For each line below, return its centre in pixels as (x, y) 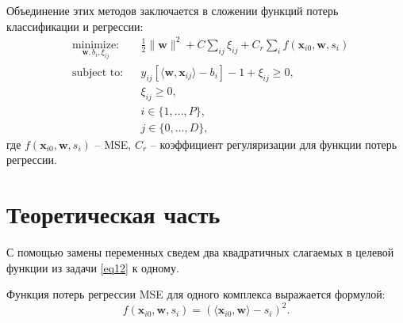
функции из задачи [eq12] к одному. (93, 267)
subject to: (98, 72)
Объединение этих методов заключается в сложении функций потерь (173, 10)
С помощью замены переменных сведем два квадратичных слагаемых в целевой (200, 251)
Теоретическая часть (113, 213)
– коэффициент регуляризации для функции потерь (274, 144)
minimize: (96, 45)
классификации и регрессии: (75, 26)
